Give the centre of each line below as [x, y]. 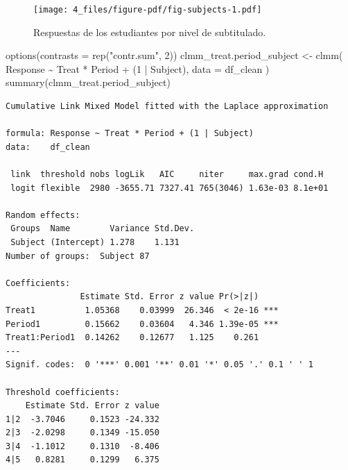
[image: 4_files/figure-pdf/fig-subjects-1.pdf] [148, 10]
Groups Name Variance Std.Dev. [103, 229]
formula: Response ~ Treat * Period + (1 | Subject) [130, 134]
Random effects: [43, 215]
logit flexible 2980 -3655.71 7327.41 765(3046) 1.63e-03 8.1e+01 [169, 188]
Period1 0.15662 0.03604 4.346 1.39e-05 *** [142, 324]
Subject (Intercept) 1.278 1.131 [95, 242]
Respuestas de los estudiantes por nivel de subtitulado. [150, 32]
